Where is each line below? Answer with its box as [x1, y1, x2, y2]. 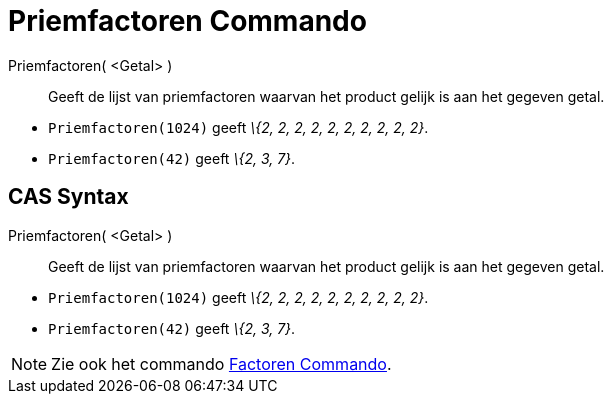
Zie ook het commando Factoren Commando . [51, 353, 392, 374]
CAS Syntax [8, 184, 129, 210]
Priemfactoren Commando [8, 4, 367, 38]
